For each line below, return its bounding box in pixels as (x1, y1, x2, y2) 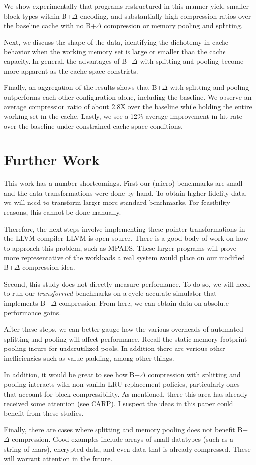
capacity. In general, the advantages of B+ (4, 56, 132, 66)
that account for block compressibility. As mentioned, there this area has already (4, 388, 248, 399)
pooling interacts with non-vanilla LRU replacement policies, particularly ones (4, 378, 240, 389)
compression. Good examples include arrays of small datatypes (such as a (12, 434, 233, 444)
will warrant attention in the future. (4, 453, 113, 464)
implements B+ (4, 297, 51, 308)
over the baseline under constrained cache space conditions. (4, 120, 183, 131)
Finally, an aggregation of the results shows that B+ (4, 82, 162, 92)
